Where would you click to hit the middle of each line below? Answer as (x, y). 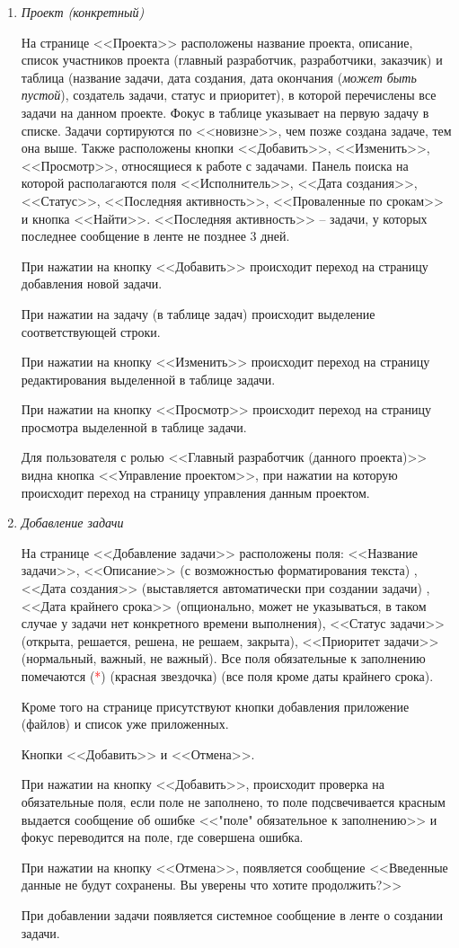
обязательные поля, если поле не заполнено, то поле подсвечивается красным (233, 801)
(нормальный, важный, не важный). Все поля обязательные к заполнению (223, 658)
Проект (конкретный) (83, 12)
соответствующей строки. (91, 331)
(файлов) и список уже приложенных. (125, 724)
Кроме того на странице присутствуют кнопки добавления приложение (215, 706)
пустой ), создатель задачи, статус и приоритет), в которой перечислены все (229, 95)
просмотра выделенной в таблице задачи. (134, 426)
